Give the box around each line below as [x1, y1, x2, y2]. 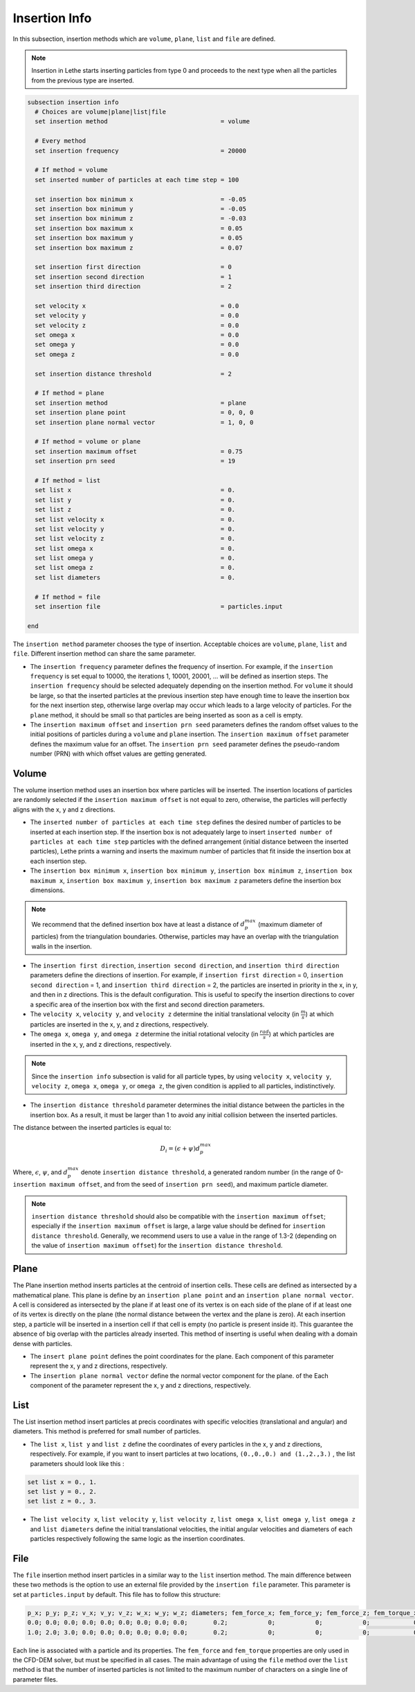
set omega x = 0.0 [35, 331, 239, 339]
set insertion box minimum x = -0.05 [35, 195, 247, 203]
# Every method [35, 137, 86, 145]
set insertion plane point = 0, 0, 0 [35, 409, 254, 417]
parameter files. [12, 1675, 58, 1684]
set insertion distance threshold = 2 [35, 369, 232, 378]
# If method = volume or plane [35, 437, 141, 446]
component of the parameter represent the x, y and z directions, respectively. [30, 1381, 252, 1390]
